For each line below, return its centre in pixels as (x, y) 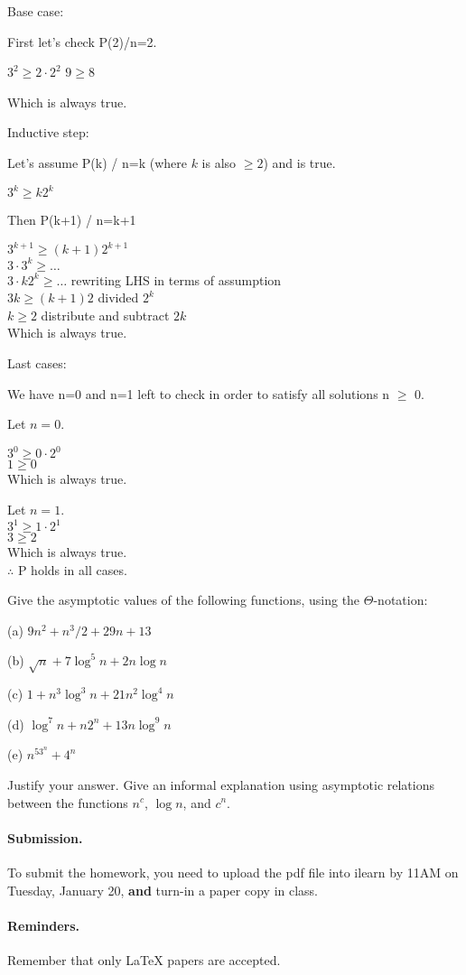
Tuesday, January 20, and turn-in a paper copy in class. (163, 890)
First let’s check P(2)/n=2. (82, 41)
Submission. (45, 837)
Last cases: (37, 363)
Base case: (36, 11)
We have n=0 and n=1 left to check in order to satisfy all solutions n (199, 393)
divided (118, 297)
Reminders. (44, 925)
